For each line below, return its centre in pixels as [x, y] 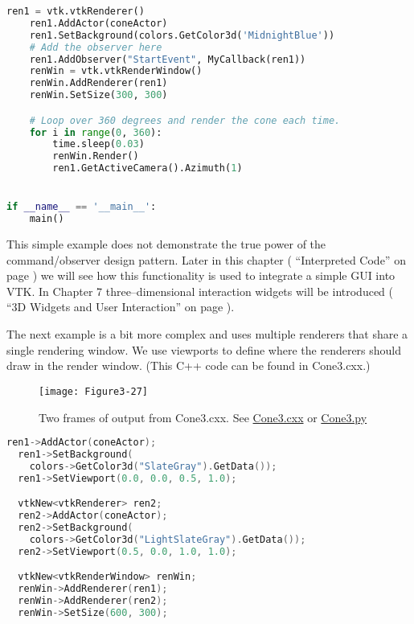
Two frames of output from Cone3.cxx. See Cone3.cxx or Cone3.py [203, 417]
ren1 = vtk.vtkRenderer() [76, 11]
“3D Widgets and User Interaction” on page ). [121, 307]
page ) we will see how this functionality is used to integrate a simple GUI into [201, 275]
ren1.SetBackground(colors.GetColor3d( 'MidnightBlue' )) [182, 35]
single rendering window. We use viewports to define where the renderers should [204, 349]
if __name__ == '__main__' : [82, 207]
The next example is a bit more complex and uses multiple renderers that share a [207, 334]
